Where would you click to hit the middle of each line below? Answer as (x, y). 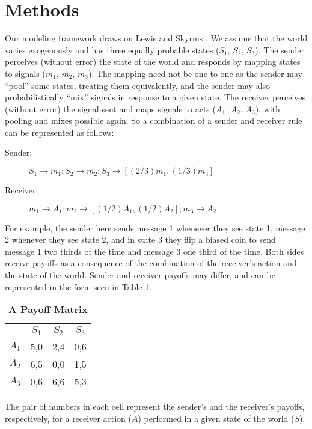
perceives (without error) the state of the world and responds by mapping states (153, 62)
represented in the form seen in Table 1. (78, 286)
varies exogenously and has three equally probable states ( (112, 50)
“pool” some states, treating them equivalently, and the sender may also (138, 85)
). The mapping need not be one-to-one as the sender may (195, 73)
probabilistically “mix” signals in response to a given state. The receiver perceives (155, 97)
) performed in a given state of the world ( (216, 418)
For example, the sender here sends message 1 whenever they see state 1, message (155, 227)
